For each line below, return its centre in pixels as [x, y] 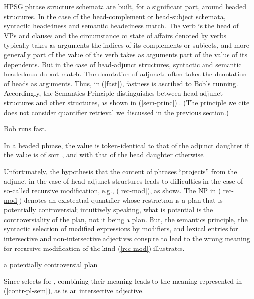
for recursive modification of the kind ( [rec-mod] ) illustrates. [94, 248]
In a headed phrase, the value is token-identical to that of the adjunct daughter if [127, 145]
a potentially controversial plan [51, 264]
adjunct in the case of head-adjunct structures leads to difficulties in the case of [124, 181]
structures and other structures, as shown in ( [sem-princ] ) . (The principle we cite [127, 102]
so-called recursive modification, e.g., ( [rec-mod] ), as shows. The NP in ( [113, 190]
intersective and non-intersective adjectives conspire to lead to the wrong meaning [127, 238]
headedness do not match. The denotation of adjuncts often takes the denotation [125, 74]
